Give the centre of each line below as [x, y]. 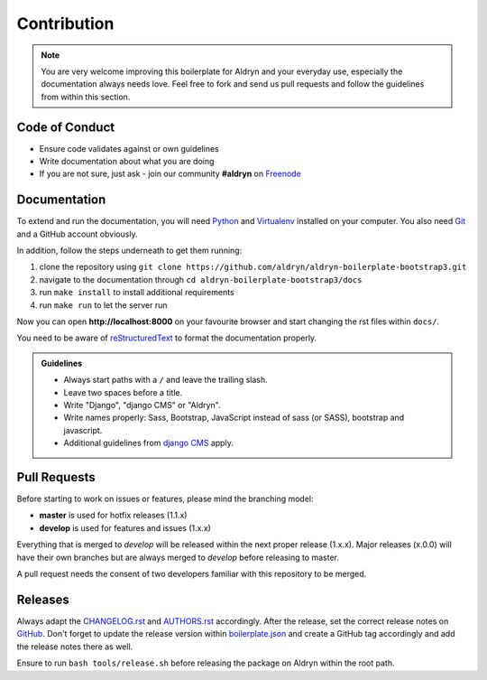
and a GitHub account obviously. [78, 234]
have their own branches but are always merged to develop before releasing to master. [178, 557]
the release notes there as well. [75, 647]
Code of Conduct [66, 127]
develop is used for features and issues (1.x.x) [125, 527]
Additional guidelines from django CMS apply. [148, 443]
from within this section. [86, 97]
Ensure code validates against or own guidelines [129, 148]
